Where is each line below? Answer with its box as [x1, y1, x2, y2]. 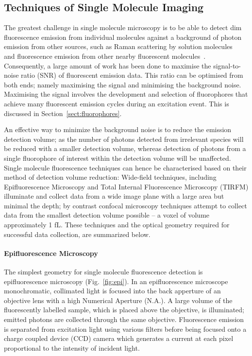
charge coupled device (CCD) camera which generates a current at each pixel [4, 333, 234, 343]
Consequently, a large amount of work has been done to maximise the [4, 60, 211, 70]
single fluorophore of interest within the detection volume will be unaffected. [4, 153, 231, 163]
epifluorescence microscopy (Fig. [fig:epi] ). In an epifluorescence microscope [4, 276, 228, 286]
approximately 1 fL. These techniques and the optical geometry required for [4, 220, 230, 230]
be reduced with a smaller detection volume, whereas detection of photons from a [4, 143, 246, 153]
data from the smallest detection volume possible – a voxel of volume [4, 210, 210, 220]
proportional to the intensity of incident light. [4, 342, 140, 353]
